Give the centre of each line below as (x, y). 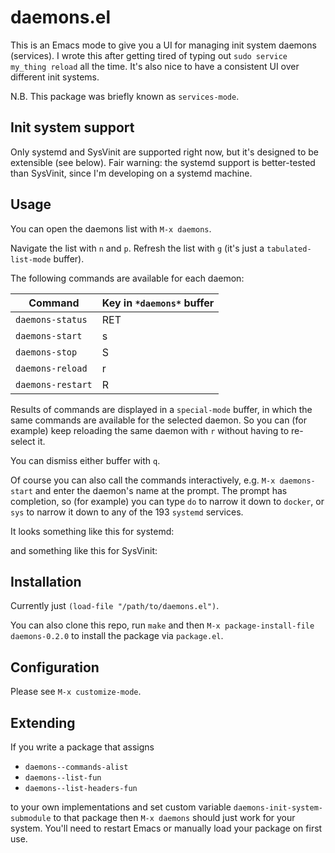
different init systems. (55, 77)
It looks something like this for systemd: (92, 531)
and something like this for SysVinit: (84, 550)
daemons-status (51, 319)
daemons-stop (46, 352)
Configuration (55, 667)
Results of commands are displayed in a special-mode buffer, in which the (161, 409)
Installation (46, 581)
